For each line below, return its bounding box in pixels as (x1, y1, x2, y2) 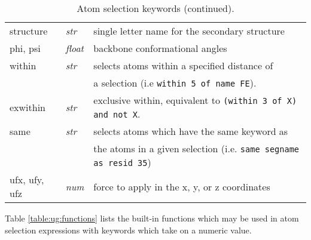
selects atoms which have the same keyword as (93, 124, 288, 138)
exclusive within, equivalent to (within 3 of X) (93, 93, 297, 107)
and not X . (93, 107, 141, 121)
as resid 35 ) (93, 155, 151, 169)
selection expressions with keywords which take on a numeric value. (5, 223, 252, 236)
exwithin (10, 100, 46, 114)
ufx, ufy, (10, 173, 44, 186)
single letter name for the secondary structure (93, 24, 285, 38)
